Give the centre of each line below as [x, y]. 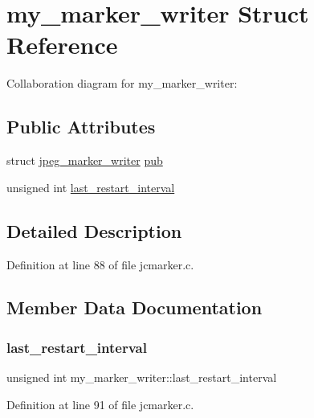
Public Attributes [81, 127]
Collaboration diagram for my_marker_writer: [122, 83]
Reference [62, 45]
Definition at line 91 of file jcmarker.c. [100, 404]
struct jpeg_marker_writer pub [85, 160]
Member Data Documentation [135, 307]
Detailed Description [94, 230]
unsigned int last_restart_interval [91, 187]
